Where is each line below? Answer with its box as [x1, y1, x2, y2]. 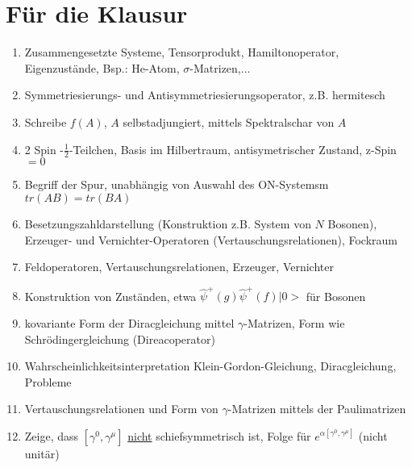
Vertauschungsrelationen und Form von [24, 400, 218, 417]
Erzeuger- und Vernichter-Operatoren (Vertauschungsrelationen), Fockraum [24, 231, 397, 248]
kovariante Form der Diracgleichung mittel [24, 315, 235, 332]
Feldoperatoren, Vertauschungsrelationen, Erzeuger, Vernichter [24, 258, 334, 275]
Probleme [24, 373, 72, 390]
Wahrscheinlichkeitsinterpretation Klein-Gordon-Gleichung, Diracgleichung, [24, 357, 397, 374]
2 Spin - [24, 140, 65, 157]
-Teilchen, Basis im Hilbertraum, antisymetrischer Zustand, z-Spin [69, 140, 397, 157]
